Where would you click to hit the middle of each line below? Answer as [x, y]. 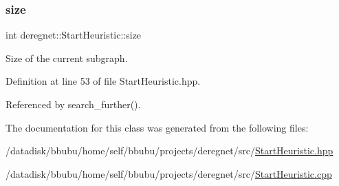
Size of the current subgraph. [67, 58]
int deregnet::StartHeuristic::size [74, 35]
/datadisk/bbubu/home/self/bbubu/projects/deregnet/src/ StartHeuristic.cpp [169, 173]
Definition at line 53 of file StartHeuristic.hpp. [103, 81]
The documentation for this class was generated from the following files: [157, 127]
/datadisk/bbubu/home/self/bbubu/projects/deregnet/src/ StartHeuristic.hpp [169, 151]
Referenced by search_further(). [73, 104]
